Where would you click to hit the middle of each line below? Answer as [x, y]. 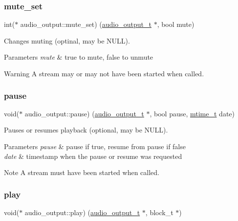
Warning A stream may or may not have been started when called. [104, 73]
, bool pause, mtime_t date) [192, 113]
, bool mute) [176, 24]
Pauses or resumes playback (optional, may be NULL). [86, 130]
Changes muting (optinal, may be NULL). [67, 40]
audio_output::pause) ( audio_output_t [84, 113]
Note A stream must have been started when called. [82, 172]
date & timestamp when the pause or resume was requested [93, 156]
